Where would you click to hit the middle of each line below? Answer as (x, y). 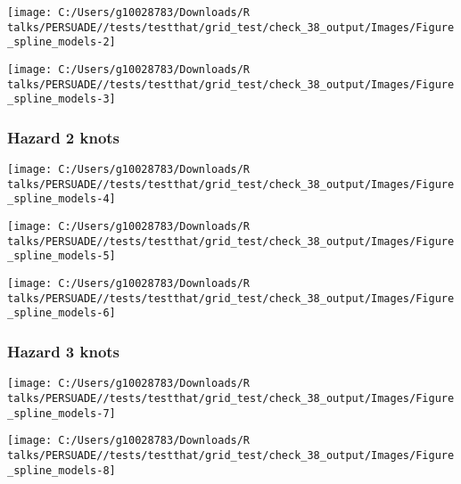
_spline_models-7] (62, 413)
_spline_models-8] (62, 470)
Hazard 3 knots (64, 351)
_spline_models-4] (62, 199)
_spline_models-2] (62, 42)
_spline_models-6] (62, 313)
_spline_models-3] (62, 99)
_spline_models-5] (62, 256)
